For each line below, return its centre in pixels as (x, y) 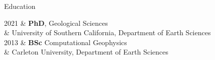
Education (20, 6)
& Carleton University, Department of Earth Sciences (86, 52)
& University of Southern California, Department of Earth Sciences (107, 32)
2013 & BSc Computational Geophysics (66, 42)
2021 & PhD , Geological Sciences (56, 23)
